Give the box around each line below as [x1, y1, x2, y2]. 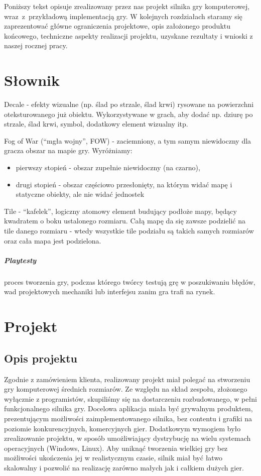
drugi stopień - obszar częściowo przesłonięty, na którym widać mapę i [16, 179, 232, 189]
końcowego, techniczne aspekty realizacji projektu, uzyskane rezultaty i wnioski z [4, 30, 253, 41]
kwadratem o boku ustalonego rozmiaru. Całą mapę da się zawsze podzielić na [4, 215, 246, 226]
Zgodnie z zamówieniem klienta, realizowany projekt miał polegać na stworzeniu [4, 374, 250, 384]
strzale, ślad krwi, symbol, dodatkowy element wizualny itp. [4, 118, 188, 129]
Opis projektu [4, 350, 77, 366]
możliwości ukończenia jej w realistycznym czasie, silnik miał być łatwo [4, 452, 223, 463]
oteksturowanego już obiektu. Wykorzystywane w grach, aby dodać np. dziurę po [4, 108, 253, 119]
